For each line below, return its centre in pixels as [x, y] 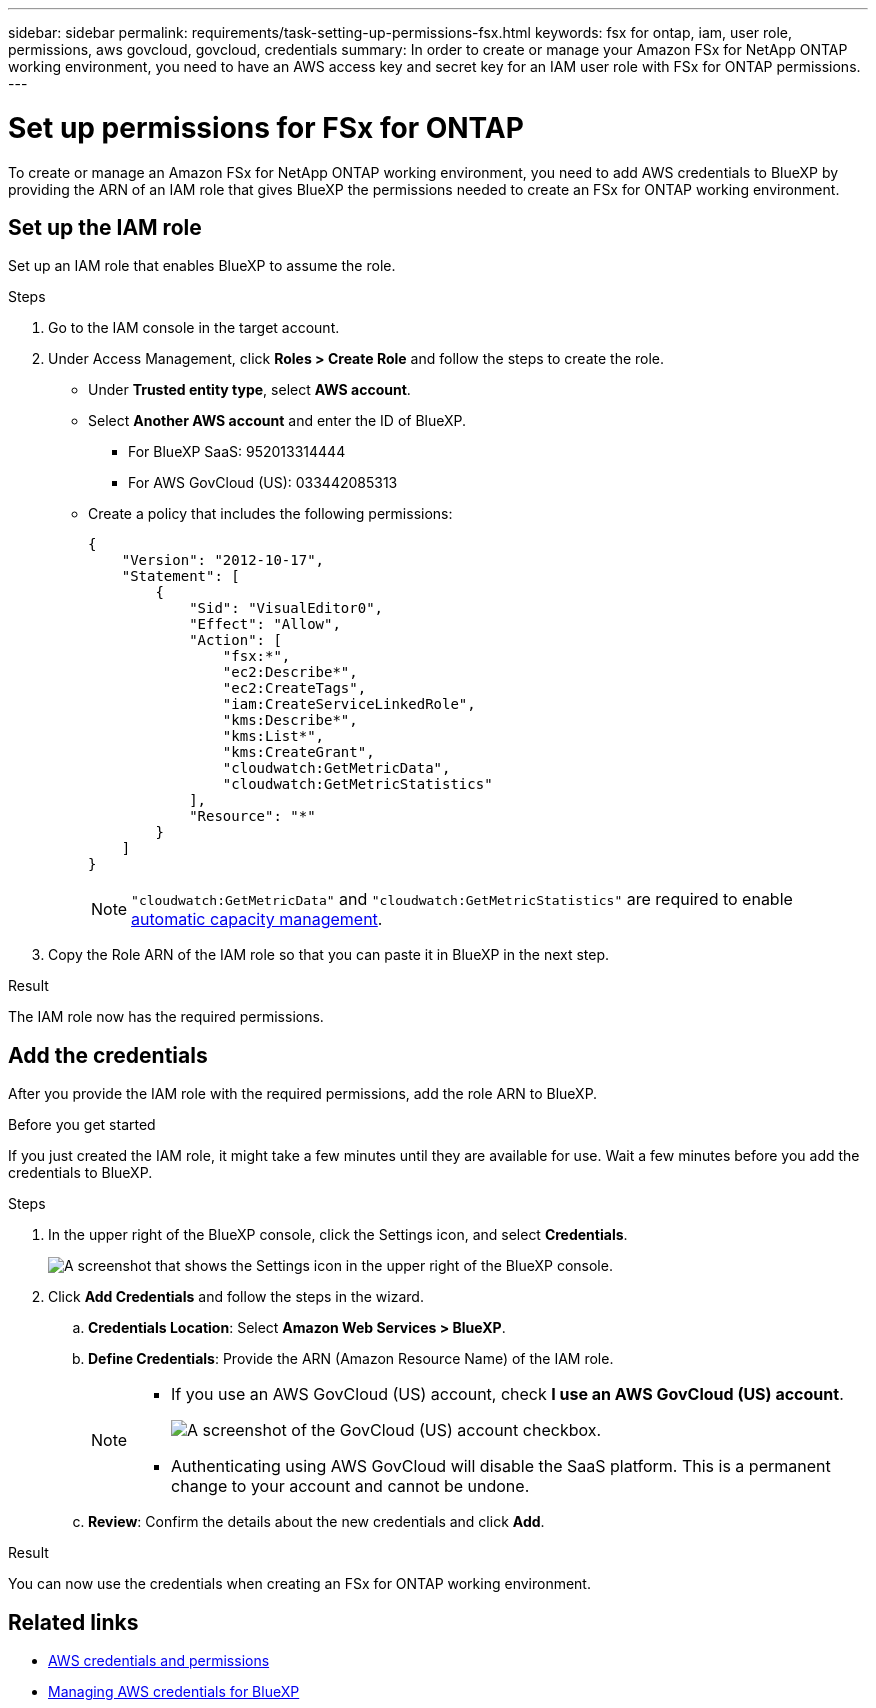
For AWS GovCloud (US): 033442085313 [263, 483]
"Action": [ [235, 640]
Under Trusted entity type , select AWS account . [249, 390]
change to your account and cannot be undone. [350, 1486]
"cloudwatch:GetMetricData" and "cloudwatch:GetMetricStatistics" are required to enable [462, 899]
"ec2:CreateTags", [294, 688]
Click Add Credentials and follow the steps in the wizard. [236, 1297]
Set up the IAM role [105, 227]
